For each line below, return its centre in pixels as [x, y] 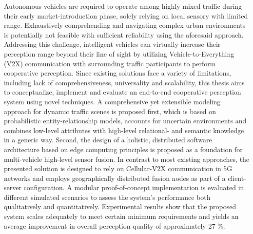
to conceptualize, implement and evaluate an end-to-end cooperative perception [123, 92]
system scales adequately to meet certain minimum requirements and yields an [121, 216]
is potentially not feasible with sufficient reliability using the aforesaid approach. [124, 34]
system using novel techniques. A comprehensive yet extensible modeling [112, 101]
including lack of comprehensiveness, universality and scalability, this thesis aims [124, 82]
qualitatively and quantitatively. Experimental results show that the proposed [120, 206]
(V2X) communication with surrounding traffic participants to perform [110, 63]
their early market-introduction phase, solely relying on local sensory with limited [126, 15]
